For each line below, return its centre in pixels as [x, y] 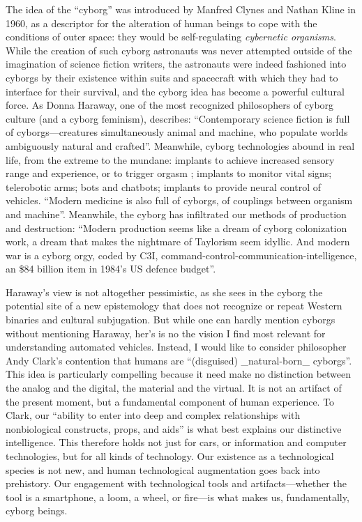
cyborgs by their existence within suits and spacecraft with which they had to [172, 77]
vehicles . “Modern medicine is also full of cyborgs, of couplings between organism [179, 200]
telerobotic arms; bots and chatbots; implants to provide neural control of [164, 186]
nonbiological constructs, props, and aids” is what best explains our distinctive [174, 428]
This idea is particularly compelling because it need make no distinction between [179, 374]
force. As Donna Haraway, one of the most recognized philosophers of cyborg [170, 105]
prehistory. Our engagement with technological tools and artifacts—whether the [176, 483]
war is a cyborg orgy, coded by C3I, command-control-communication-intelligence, [181, 255]
